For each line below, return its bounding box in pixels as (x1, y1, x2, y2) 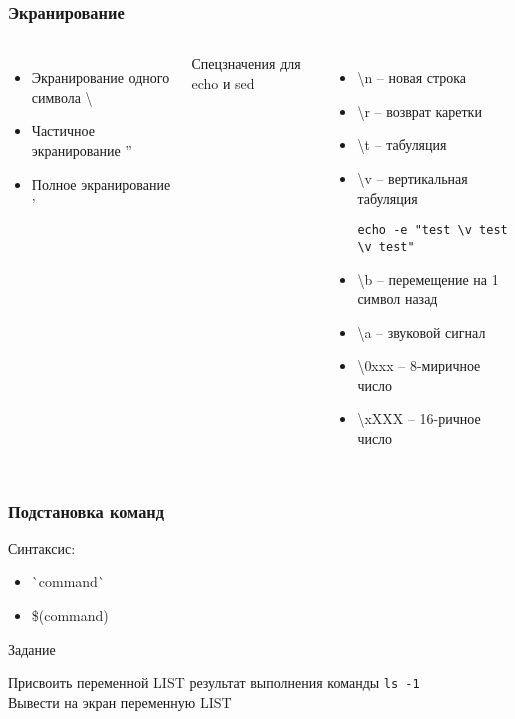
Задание (8, 638, 56, 659)
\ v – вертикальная (357, 168, 468, 188)
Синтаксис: (8, 537, 76, 558)
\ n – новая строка (357, 67, 467, 88)
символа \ (31, 86, 93, 107)
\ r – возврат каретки (357, 100, 482, 121)
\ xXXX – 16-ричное (357, 408, 481, 429)
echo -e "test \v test (357, 223, 508, 238)
